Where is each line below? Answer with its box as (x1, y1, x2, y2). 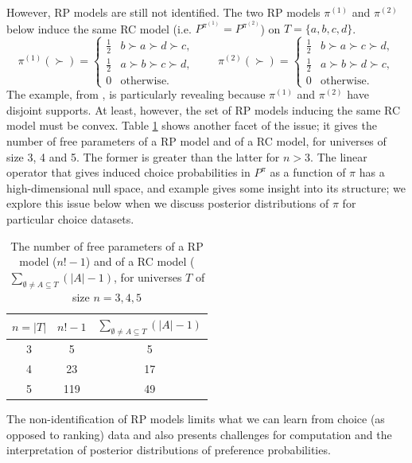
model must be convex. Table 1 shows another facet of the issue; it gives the (6, 117, 377, 134)
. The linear (310, 148, 367, 165)
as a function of (270, 164, 346, 181)
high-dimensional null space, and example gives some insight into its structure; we (6, 179, 406, 196)
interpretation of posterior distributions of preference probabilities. (6, 442, 331, 458)
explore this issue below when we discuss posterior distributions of (6, 195, 329, 212)
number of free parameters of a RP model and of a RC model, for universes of (6, 133, 387, 150)
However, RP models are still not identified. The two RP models (6, 4, 321, 20)
